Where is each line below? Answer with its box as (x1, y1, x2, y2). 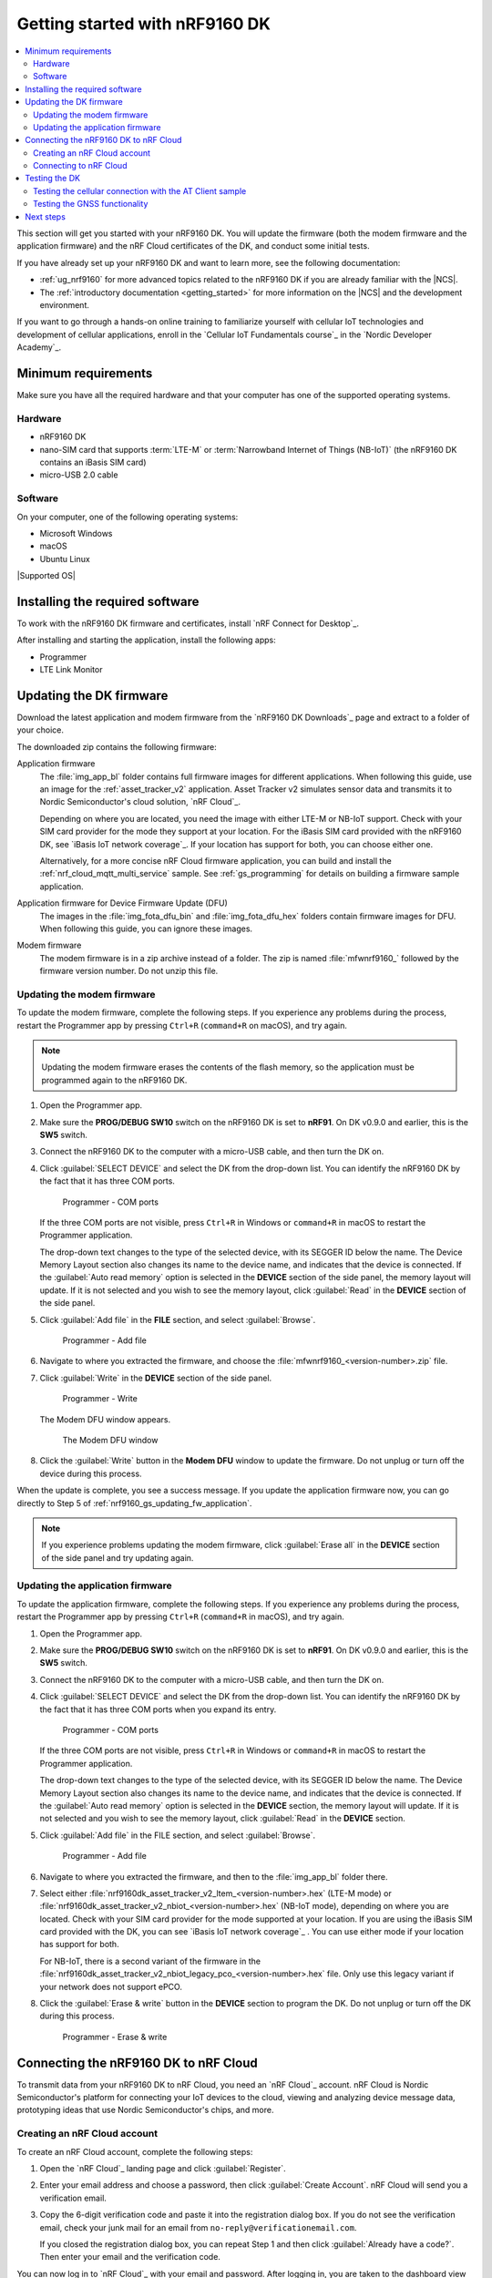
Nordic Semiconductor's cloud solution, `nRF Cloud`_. (39, 796, 241, 807)
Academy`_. (16, 342, 62, 353)
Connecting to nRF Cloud (33, 160, 128, 171)
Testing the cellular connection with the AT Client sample (33, 185, 247, 196)
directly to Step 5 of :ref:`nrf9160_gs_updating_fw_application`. (16, 1497, 252, 1508)
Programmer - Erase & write (62, 2031, 168, 2042)
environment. (39, 299, 90, 310)
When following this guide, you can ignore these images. (39, 923, 253, 934)
